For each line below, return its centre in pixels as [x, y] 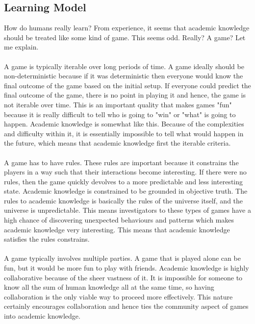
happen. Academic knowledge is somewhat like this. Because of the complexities [124, 124]
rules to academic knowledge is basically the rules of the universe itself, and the [124, 200]
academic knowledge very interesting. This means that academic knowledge [117, 229]
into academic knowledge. [42, 316]
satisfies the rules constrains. [47, 239]
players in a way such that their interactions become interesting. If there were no [125, 172]
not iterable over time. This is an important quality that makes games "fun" [118, 104]
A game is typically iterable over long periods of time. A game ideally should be [124, 66]
